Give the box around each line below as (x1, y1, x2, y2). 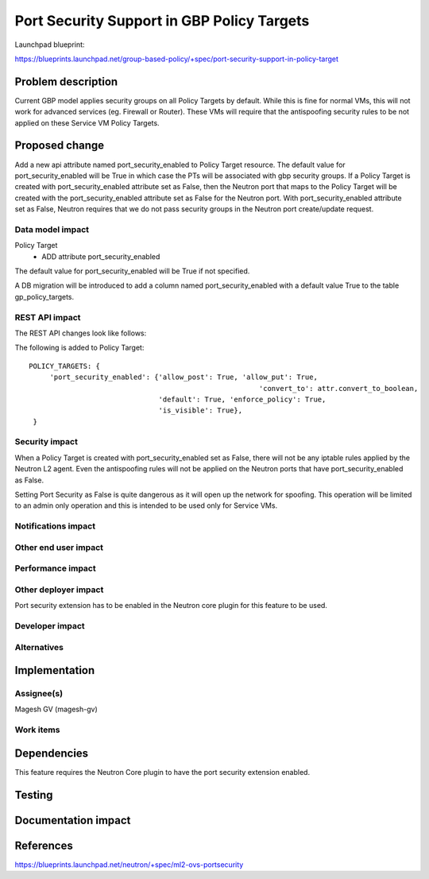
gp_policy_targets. (14, 292, 75, 301)
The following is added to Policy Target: (14, 343, 145, 353)
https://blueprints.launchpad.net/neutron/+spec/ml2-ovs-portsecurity (14, 859, 244, 869)
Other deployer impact (14, 584, 104, 595)
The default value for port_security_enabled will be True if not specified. (14, 266, 250, 276)
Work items (14, 724, 60, 735)
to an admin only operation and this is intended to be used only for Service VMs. (14, 501, 278, 510)
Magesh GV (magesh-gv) (14, 704, 99, 714)
